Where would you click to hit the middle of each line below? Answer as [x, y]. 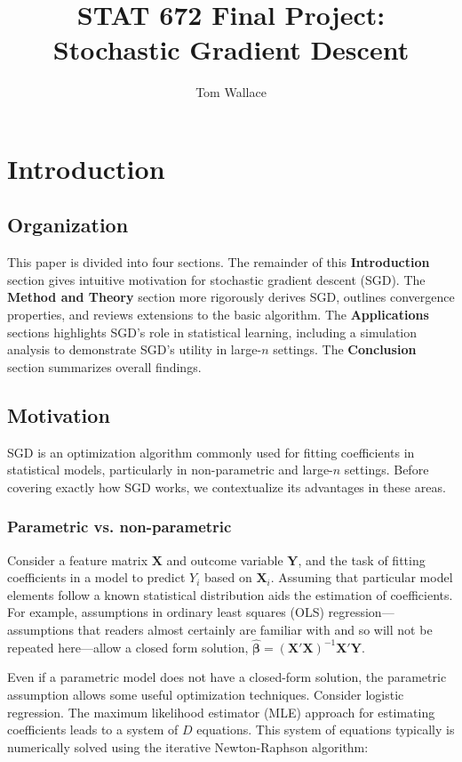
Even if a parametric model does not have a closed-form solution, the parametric [227, 677]
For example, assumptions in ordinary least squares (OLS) [166, 612]
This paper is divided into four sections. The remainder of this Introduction [219, 262]
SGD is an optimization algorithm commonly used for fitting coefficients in [211, 452]
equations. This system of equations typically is [326, 730]
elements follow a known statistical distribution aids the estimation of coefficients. [230, 594]
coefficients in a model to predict [96, 577]
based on [228, 577]
